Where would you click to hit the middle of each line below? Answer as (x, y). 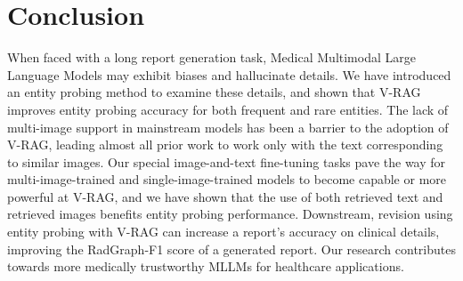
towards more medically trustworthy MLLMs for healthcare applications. (206, 266)
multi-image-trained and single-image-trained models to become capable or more (227, 179)
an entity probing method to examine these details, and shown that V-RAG (214, 92)
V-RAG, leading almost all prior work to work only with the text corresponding (225, 145)
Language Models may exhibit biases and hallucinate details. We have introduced (229, 74)
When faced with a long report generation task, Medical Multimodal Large (211, 57)
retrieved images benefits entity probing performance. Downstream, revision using (230, 214)
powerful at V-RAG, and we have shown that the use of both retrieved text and (225, 196)
